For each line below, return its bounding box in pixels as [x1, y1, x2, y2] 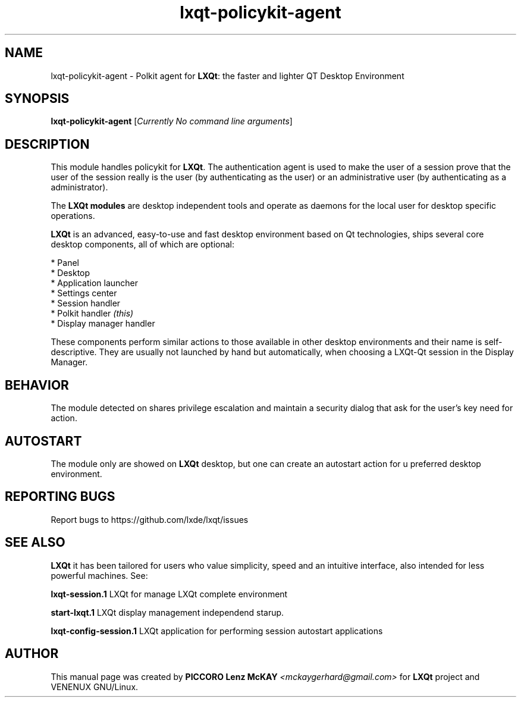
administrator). [51, 182, 108, 193]
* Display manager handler [51, 318, 155, 329]
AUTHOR [5, 646, 59, 662]
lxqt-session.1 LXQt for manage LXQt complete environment [51, 588, 288, 599]
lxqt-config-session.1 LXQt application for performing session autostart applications [51, 625, 383, 636]
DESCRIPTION [5, 136, 90, 152]
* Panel [51, 258, 79, 268]
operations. [51, 211, 95, 221]
